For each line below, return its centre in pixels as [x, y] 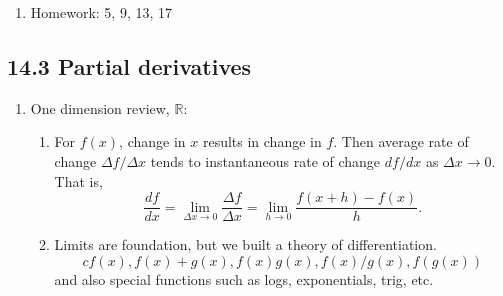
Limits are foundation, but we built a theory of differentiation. [245, 244]
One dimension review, [100, 107]
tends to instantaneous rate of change [265, 160]
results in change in [262, 141]
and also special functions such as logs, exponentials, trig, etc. [244, 278]
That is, [78, 180]
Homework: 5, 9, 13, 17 [101, 12]
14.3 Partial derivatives [129, 65]
